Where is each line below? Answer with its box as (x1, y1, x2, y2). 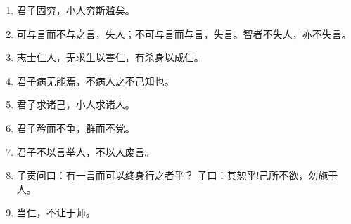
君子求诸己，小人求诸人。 (16, 97, 135, 112)
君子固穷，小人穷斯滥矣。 (16, 3, 135, 17)
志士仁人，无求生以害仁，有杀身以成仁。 (16, 50, 204, 65)
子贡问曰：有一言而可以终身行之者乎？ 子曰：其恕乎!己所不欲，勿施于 (16, 168, 338, 183)
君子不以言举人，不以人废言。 (16, 144, 155, 159)
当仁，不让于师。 (16, 205, 96, 220)
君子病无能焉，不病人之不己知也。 (16, 73, 174, 88)
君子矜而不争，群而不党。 (16, 120, 135, 135)
